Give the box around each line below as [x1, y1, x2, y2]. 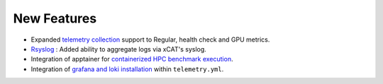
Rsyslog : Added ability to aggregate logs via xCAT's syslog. [30, 44, 207, 53]
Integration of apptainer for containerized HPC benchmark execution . [30, 55, 233, 64]
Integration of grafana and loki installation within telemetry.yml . [30, 64, 224, 73]
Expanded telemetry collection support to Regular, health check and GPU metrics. [30, 35, 270, 44]
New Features [13, 11, 97, 26]
